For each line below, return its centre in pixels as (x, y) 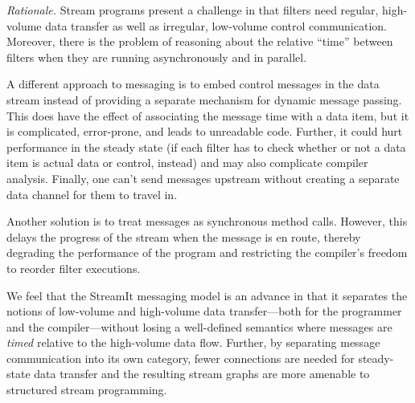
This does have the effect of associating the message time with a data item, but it (208, 115)
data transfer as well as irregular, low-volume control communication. (216, 25)
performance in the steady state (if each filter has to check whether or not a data (206, 147)
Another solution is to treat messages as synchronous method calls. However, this (207, 221)
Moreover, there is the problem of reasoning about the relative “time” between (200, 41)
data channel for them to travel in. (92, 194)
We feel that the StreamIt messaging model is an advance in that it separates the (207, 295)
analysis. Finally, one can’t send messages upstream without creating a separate (203, 178)
